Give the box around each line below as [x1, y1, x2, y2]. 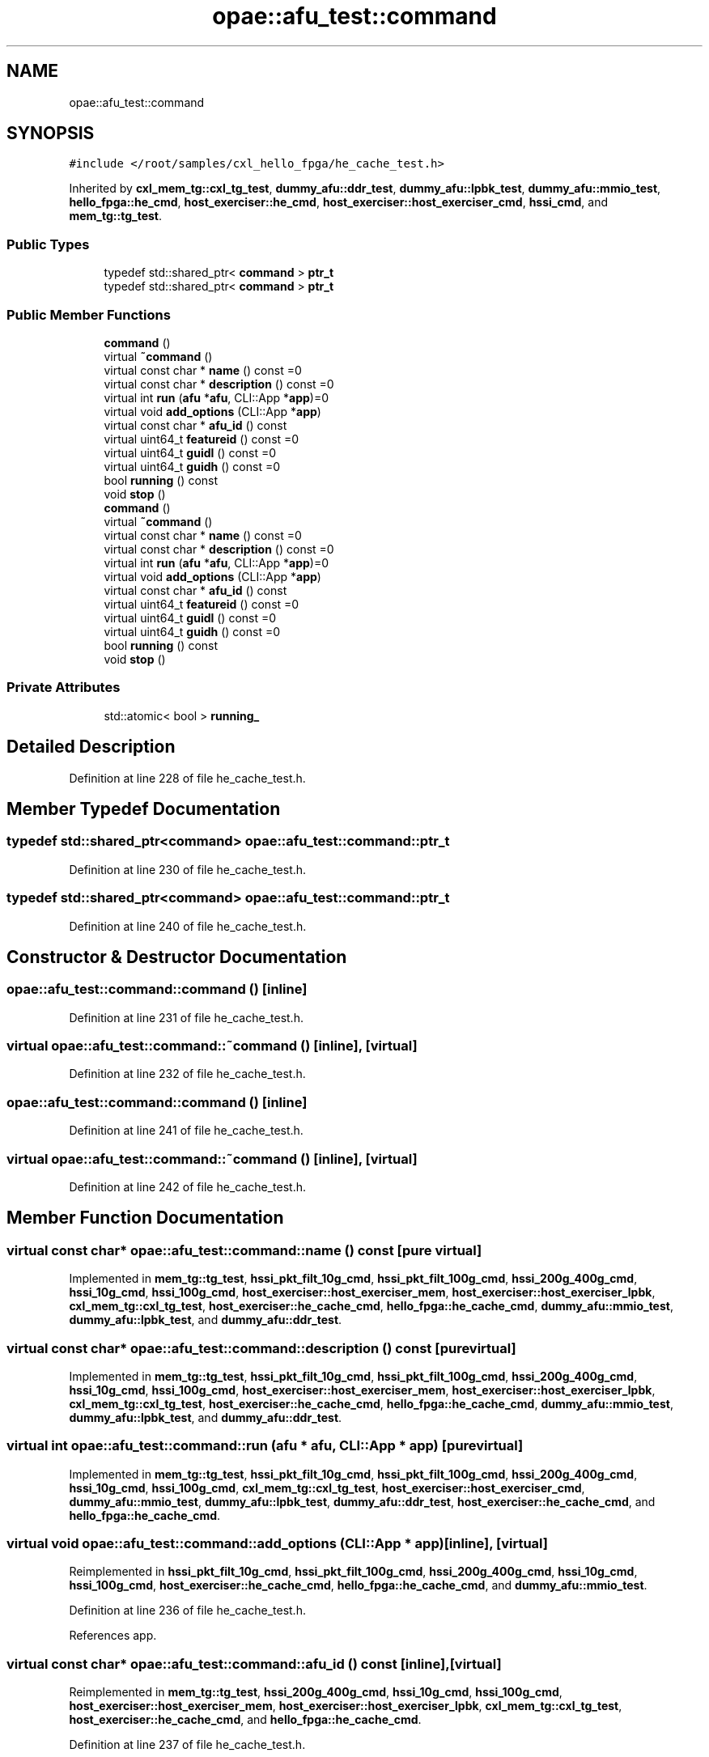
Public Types [6, 236, 90, 253]
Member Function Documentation [6, 1207, 284, 1229]
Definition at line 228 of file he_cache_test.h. [69, 770, 306, 785]
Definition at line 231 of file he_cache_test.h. [69, 1010, 304, 1025]
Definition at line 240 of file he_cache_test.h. [69, 919, 307, 933]
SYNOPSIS [6, 123, 95, 144]
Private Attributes [6, 679, 121, 696]
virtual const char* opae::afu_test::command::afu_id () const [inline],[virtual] [6, 1655, 502, 1672]
